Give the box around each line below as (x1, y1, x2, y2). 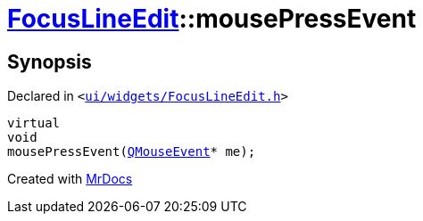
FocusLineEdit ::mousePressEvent (7, 4, 417, 34)
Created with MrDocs (7, 171, 133, 187)
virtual (7, 116, 61, 131)
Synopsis (7, 50, 92, 73)
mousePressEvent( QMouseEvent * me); (7, 144, 256, 160)
